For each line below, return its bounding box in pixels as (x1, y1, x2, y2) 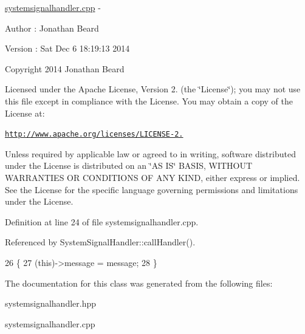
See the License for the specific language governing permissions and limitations (5, 183, 298, 196)
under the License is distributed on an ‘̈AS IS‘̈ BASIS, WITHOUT (5, 159, 253, 172)
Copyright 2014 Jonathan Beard (5, 62, 125, 75)
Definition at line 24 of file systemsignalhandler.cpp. (5, 215, 199, 228)
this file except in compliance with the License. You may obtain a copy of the (5, 94, 293, 107)
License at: (5, 106, 45, 119)
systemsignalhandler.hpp (5, 297, 97, 310)
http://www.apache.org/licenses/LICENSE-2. (5, 130, 183, 139)
